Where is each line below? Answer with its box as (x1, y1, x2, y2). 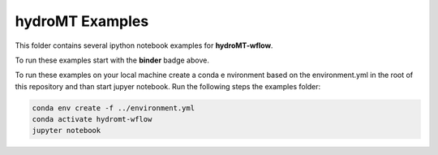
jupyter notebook (32, 126, 101, 136)
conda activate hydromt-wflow (32, 114, 152, 124)
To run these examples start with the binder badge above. (15, 55, 210, 65)
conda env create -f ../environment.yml (32, 103, 195, 113)
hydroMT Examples (15, 12, 149, 30)
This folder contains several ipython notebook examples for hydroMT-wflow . (15, 41, 273, 50)
